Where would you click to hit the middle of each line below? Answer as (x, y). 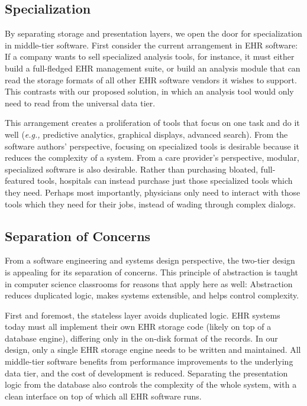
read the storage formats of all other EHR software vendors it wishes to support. (151, 79)
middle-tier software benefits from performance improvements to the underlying (149, 361)
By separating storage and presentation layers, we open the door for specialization (153, 33)
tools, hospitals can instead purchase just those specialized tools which (165, 181)
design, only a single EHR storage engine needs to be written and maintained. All (153, 350)
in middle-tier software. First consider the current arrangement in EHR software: (151, 45)
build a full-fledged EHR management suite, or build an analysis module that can (153, 68)
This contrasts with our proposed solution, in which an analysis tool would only (149, 91)
